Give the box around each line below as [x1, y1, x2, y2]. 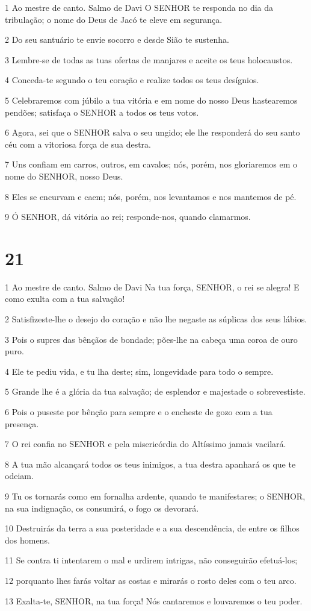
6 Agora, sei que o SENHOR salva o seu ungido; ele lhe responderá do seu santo [5, 126, 300, 139]
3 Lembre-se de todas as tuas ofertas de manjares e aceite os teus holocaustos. [5, 53, 293, 66]
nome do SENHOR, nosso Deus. [5, 169, 123, 182]
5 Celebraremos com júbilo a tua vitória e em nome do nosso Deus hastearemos [5, 93, 298, 106]
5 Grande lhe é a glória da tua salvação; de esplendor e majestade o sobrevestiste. [5, 385, 306, 398]
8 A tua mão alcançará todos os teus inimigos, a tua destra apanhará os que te [5, 457, 296, 470]
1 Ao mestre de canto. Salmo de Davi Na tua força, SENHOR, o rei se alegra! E [5, 280, 300, 293]
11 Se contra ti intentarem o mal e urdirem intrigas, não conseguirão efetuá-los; [5, 554, 298, 566]
